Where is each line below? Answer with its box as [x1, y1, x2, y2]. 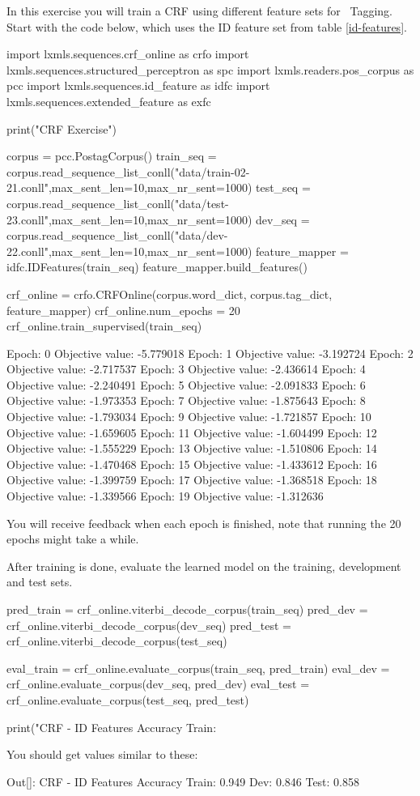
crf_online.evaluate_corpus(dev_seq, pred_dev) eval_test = [6, 675, 310, 692]
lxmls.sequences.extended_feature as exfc [6, 92, 211, 109]
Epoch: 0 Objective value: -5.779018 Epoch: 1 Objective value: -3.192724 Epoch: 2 [6, 344, 414, 361]
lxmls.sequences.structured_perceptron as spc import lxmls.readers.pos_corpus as [6, 61, 414, 78]
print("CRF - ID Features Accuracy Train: [6, 718, 217, 735]
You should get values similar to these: [6, 746, 198, 763]
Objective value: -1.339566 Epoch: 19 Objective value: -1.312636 [6, 487, 324, 504]
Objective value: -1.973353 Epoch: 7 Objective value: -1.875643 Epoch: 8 [6, 392, 366, 409]
